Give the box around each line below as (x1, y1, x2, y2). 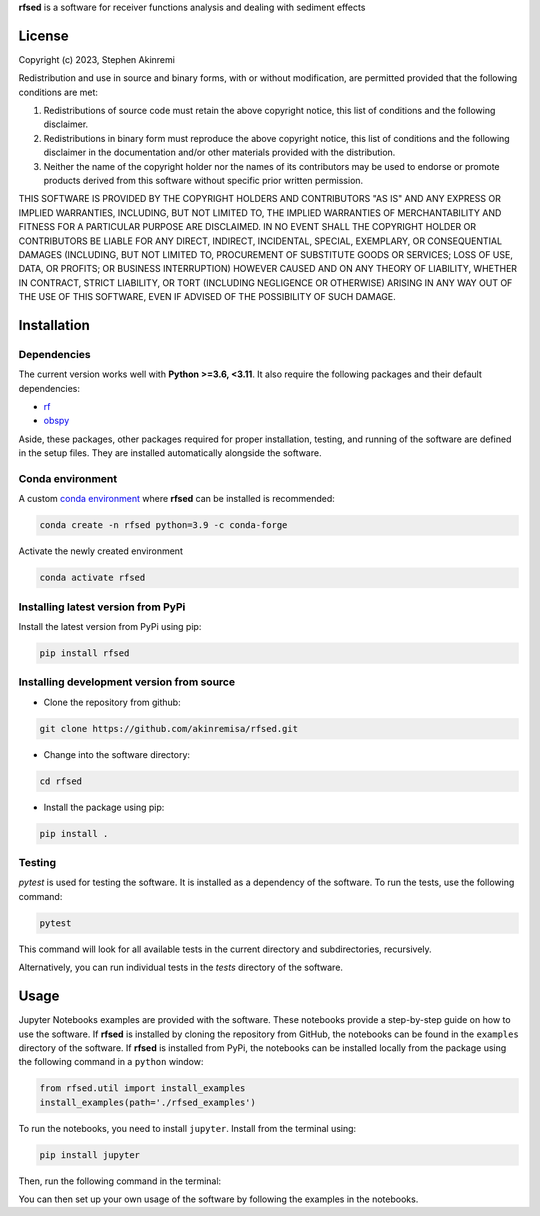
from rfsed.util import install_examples (39, 1083, 246, 1094)
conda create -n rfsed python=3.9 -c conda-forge (39, 520, 288, 531)
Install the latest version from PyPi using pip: (18, 621, 202, 633)
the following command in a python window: (18, 1056, 204, 1068)
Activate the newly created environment (18, 545, 184, 557)
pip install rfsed (39, 648, 130, 659)
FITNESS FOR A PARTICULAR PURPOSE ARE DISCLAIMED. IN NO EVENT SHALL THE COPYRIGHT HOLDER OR (18, 221, 477, 233)
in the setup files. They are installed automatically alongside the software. (18, 447, 322, 459)
